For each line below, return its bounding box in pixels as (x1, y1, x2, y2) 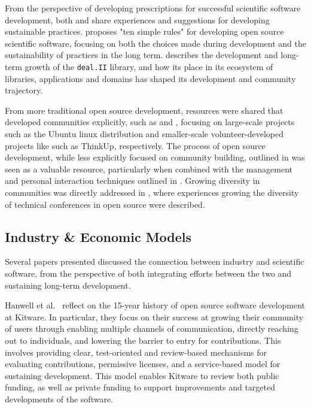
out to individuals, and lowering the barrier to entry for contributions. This (5, 334, 281, 346)
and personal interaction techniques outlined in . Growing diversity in (5, 174, 260, 187)
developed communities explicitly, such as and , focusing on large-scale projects (5, 116, 295, 128)
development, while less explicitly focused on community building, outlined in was (5, 151, 305, 163)
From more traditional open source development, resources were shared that (5, 104, 283, 116)
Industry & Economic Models (5, 227, 192, 246)
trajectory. (5, 84, 43, 96)
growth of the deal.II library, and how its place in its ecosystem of (25, 60, 273, 72)
